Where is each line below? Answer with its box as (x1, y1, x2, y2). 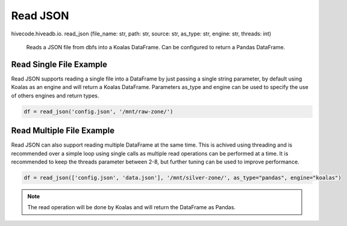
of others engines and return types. (11, 92, 99, 99)
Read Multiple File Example (11, 126, 114, 136)
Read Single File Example (11, 59, 108, 69)
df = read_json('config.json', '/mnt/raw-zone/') (23, 108, 173, 115)
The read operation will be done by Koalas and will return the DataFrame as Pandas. (27, 204, 236, 211)
